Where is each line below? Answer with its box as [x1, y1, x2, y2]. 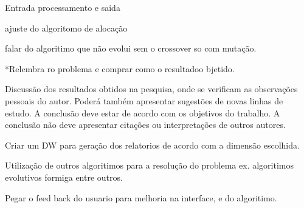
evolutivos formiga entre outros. [5, 170, 123, 183]
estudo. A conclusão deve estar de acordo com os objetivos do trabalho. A [5, 106, 280, 119]
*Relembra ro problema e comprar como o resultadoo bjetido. [5, 62, 235, 75]
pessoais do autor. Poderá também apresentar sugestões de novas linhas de [5, 94, 283, 107]
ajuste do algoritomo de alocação [5, 21, 128, 34]
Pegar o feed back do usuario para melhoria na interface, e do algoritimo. [5, 191, 277, 204]
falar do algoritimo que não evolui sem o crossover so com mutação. [5, 42, 257, 55]
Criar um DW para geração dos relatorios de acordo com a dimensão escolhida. [5, 138, 300, 151]
